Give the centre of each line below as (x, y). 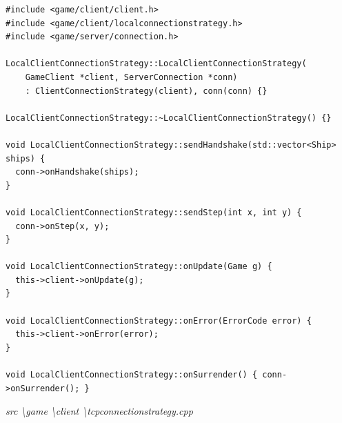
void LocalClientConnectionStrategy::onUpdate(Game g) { (139, 267)
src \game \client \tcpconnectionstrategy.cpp (99, 411)
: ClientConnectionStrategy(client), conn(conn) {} (146, 91)
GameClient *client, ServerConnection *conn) (131, 77)
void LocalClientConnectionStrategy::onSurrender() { (132, 375)
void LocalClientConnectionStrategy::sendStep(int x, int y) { (154, 212)
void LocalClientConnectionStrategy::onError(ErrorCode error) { (159, 321)
